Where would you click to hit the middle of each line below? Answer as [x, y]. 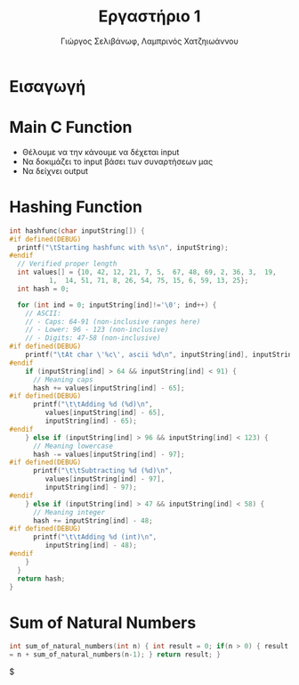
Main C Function [71, 128]
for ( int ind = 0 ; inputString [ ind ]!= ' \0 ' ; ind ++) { [117, 305]
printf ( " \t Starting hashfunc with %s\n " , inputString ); [123, 247]
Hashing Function [76, 207]
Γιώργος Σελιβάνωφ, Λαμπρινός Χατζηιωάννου [149, 41]
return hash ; [41, 578]
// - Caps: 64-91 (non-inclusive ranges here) [113, 322]
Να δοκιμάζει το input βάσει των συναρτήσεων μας [117, 161]
